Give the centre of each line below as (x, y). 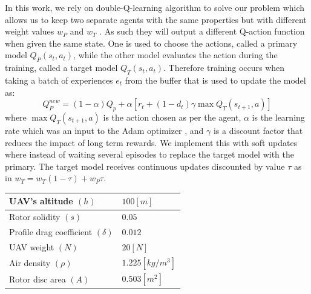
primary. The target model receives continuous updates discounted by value (145, 166)
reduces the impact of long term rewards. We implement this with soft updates (151, 142)
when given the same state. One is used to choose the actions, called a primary (151, 43)
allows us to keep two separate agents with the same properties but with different (156, 19)
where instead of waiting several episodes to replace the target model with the (149, 154)
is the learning (278, 117)
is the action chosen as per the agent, (172, 117)
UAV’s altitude (41, 201)
